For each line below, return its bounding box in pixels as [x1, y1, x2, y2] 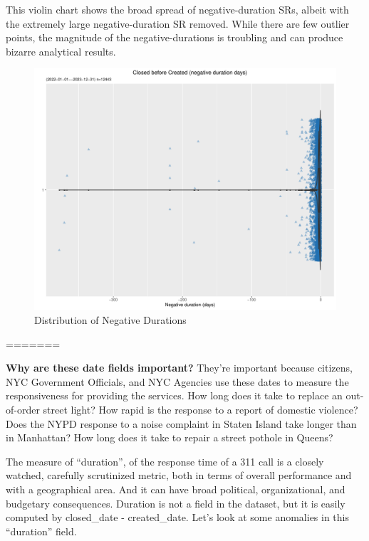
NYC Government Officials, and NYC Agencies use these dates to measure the [6, 374, 349, 389]
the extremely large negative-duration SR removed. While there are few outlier [6, 16, 350, 31]
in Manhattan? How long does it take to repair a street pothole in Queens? [6, 430, 333, 445]
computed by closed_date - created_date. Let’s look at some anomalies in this [6, 510, 350, 525]
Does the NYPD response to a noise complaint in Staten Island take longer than [6, 416, 357, 431]
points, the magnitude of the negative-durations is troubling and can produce [6, 30, 343, 45]
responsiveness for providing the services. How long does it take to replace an [6, 388, 343, 403]
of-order [6, 402, 40, 417]
